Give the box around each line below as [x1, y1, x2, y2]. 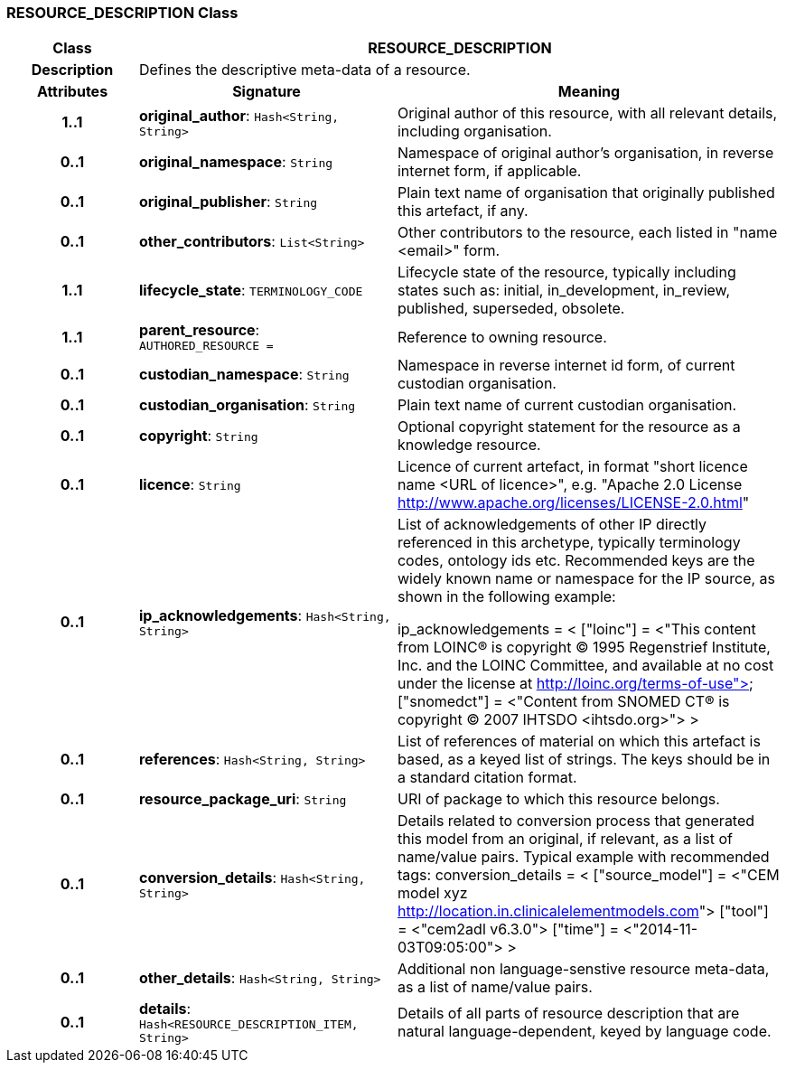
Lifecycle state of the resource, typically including [397, 263, 736, 282]
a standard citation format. [397, 768, 577, 787]
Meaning [557, 82, 621, 101]
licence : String [138, 475, 241, 494]
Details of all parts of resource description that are [397, 1004, 740, 1023]
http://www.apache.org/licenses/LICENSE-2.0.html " [397, 493, 750, 512]
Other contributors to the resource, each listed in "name [397, 223, 778, 242]
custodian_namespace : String [138, 365, 350, 384]
